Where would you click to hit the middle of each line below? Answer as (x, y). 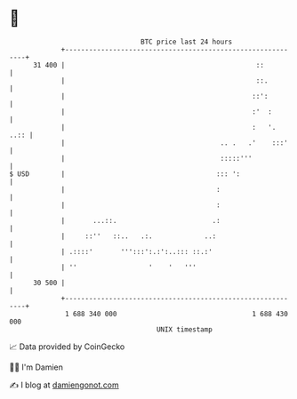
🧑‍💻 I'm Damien (36, 367)
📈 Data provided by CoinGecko (67, 347)
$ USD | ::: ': (125, 174)
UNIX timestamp (185, 329)
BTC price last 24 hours (187, 42)
